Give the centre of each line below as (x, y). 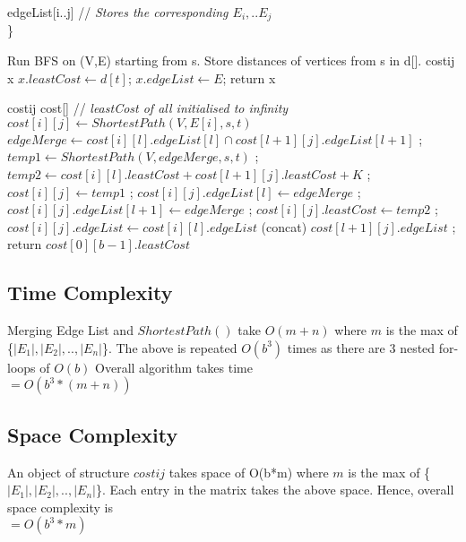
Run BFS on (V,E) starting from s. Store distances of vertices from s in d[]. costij (231, 60)
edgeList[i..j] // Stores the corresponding (118, 12)
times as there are (336, 347)
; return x (249, 77)
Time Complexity (90, 293)
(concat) (284, 226)
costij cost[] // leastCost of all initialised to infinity (148, 108)
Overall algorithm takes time (174, 367)
